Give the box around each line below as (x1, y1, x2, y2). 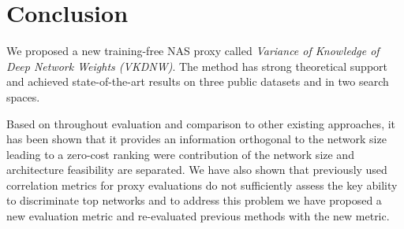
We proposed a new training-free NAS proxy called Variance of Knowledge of (6, 42, 380, 59)
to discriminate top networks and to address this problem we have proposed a (6, 192, 382, 209)
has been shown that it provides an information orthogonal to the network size (6, 131, 387, 147)
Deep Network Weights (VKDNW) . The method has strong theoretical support (6, 57, 387, 74)
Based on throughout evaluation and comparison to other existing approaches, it (6, 115, 396, 131)
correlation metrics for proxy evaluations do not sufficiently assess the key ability (6, 176, 398, 193)
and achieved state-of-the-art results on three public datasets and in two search (6, 73, 389, 90)
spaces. (6, 88, 40, 105)
